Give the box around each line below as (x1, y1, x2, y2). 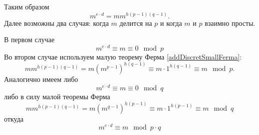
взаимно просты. (205, 17, 256, 28)
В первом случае (4, 34, 55, 45)
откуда (4, 113, 23, 124)
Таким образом (4, 1, 49, 11)
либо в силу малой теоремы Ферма (4, 91, 110, 101)
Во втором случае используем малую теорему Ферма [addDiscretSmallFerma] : (4, 51, 242, 62)
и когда (160, 17, 182, 28)
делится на (119, 17, 152, 28)
